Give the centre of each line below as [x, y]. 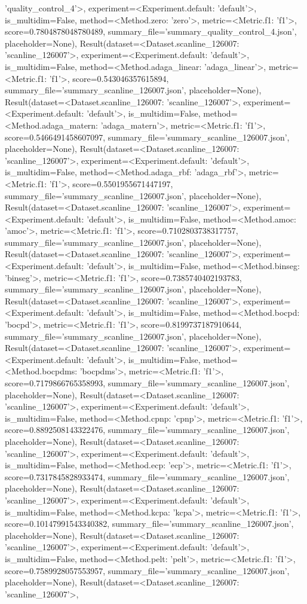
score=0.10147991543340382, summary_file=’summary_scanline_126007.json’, [149, 524]
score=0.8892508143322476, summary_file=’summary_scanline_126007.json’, [147, 430]
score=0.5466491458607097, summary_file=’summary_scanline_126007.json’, [147, 137]
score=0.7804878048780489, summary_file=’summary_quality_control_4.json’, [151, 31]
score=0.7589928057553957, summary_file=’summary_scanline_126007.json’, [147, 570]
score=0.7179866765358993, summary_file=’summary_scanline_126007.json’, [147, 383]
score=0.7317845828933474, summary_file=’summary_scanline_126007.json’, [147, 476]
